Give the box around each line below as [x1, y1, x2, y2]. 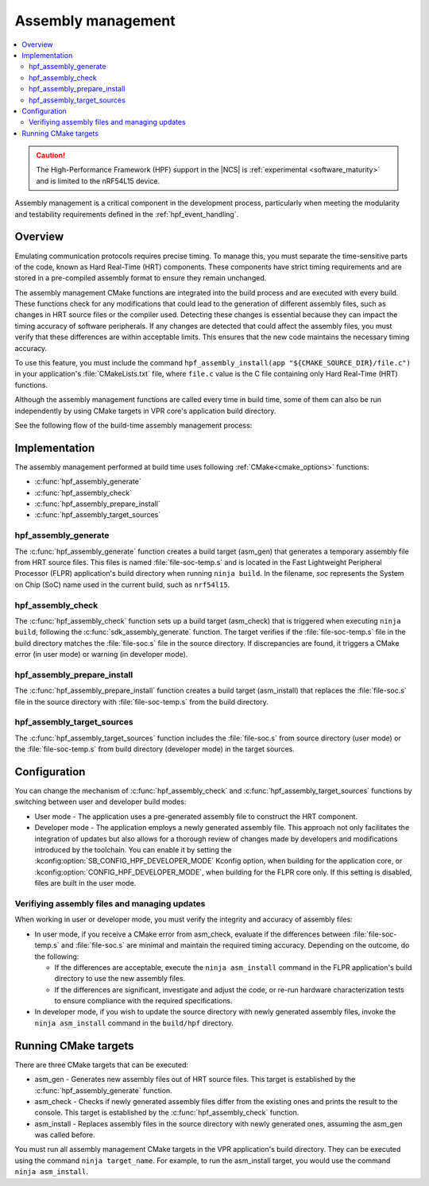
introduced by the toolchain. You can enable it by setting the [34, 845, 232, 855]
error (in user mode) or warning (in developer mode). [14, 650, 188, 659]
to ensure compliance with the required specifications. [54, 996, 234, 1006]
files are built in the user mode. [34, 879, 137, 888]
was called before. [34, 1130, 95, 1140]
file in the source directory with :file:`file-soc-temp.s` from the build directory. [14, 697, 269, 706]
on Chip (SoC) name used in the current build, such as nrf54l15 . [14, 580, 230, 589]
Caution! [36, 151, 66, 160]
